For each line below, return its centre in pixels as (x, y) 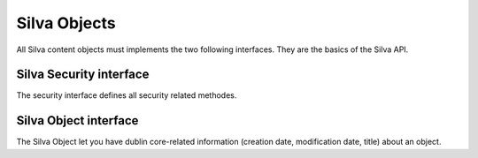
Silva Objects (66, 23)
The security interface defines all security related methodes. (127, 95)
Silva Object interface (77, 120)
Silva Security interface (83, 75)
